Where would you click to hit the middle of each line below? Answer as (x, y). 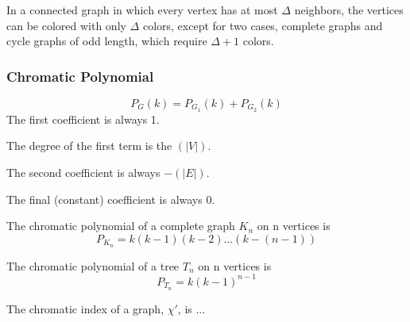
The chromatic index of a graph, (85, 308)
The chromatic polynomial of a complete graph (121, 226)
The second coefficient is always (83, 172)
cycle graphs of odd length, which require (107, 41)
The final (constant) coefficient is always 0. (111, 199)
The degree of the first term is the (89, 146)
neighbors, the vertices (349, 10)
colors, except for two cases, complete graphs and (263, 25)
